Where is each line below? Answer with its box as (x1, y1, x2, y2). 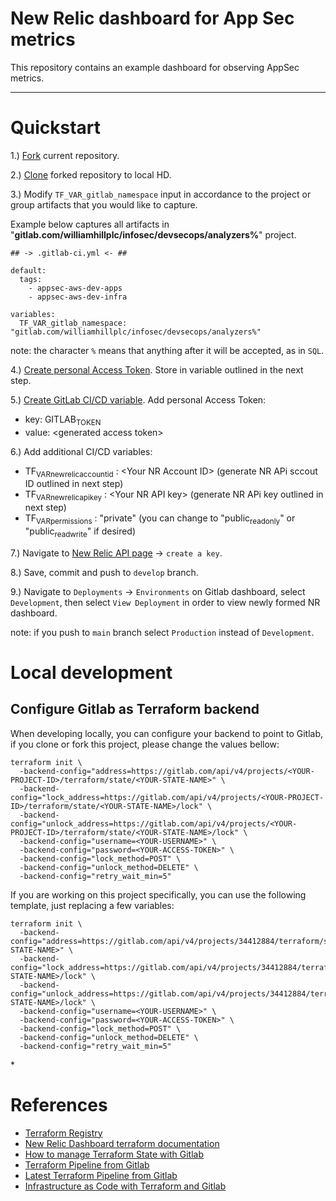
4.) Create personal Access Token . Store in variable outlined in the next (10, 363, 304, 376)
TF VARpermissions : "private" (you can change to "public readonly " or (24, 512, 296, 527)
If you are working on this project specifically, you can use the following (10, 888, 307, 901)
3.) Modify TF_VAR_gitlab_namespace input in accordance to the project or (10, 188, 312, 200)
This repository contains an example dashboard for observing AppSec (10, 61, 300, 73)
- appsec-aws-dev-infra (28, 292, 128, 302)
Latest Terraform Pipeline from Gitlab (24, 1169, 178, 1181)
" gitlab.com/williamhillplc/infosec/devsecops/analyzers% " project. (10, 228, 297, 241)
